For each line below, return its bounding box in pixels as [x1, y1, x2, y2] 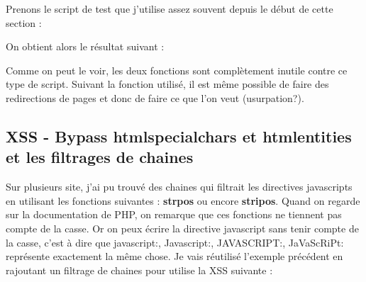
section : [6, 15, 42, 30]
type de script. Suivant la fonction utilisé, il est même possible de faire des [6, 77, 329, 91]
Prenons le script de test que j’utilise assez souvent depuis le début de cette [6, 1, 333, 16]
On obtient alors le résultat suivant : [6, 39, 165, 54]
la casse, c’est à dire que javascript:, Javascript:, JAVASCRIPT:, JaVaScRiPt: [6, 235, 344, 249]
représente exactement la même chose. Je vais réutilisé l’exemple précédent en [6, 249, 343, 264]
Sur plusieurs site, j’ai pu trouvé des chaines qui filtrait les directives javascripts [6, 179, 353, 194]
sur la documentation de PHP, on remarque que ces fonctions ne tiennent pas [6, 207, 342, 222]
